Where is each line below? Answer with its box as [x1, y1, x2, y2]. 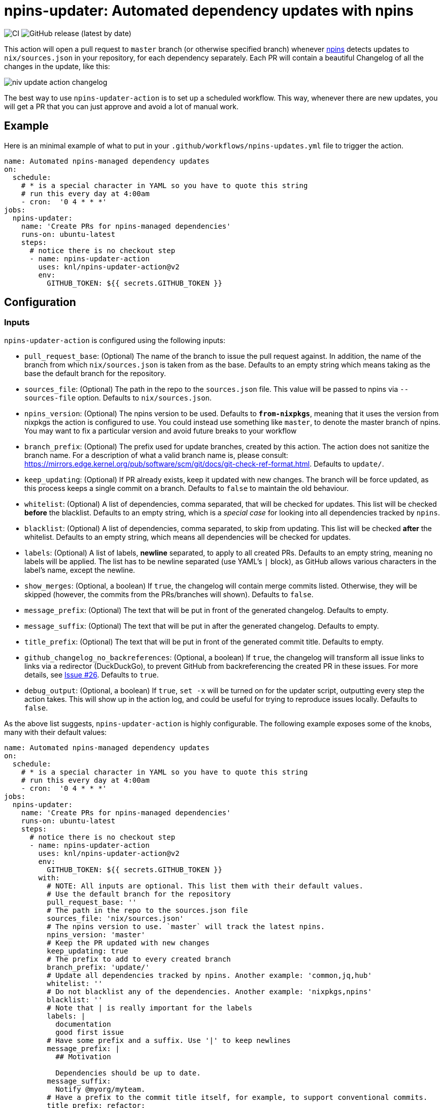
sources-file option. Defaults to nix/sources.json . [24, 393, 212, 402]
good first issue [55, 1028, 124, 1036]
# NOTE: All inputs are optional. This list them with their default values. [47, 881, 364, 890]
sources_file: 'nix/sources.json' [47, 914, 184, 922]
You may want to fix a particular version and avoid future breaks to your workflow [24, 426, 297, 435]
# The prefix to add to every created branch [47, 955, 231, 963]
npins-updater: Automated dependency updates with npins [4, 2, 414, 19]
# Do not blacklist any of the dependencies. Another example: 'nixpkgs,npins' [47, 987, 372, 996]
